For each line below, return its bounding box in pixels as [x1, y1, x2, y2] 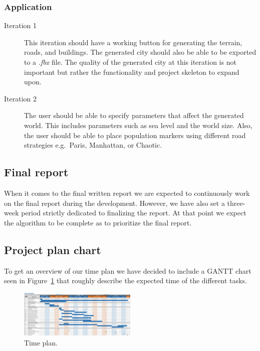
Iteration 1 [4, 20, 37, 31]
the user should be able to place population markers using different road [24, 130, 246, 140]
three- [227, 197, 245, 208]
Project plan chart [4, 242, 101, 257]
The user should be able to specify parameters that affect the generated [24, 110, 244, 121]
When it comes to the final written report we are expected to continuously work [4, 187, 250, 198]
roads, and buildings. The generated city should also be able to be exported [24, 47, 256, 57]
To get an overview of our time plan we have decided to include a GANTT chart [4, 265, 251, 276]
